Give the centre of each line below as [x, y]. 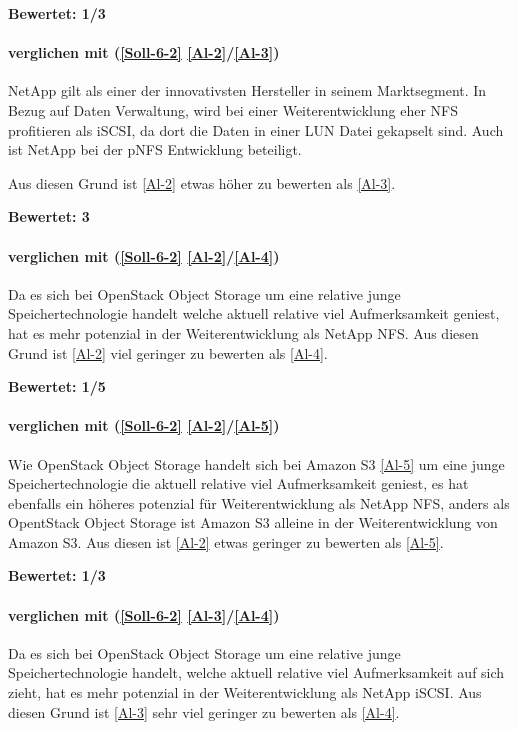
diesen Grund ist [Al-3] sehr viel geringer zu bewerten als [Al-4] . [204, 711]
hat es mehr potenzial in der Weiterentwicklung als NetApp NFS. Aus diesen [243, 332]
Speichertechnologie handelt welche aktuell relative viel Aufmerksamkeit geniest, [254, 313]
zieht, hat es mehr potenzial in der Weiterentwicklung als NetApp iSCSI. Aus [245, 692]
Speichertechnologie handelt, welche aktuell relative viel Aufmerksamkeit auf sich [256, 672]
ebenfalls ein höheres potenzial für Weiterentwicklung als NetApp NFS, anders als [259, 502]
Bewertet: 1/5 [57, 386]
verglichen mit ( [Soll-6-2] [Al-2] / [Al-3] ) [144, 52]
